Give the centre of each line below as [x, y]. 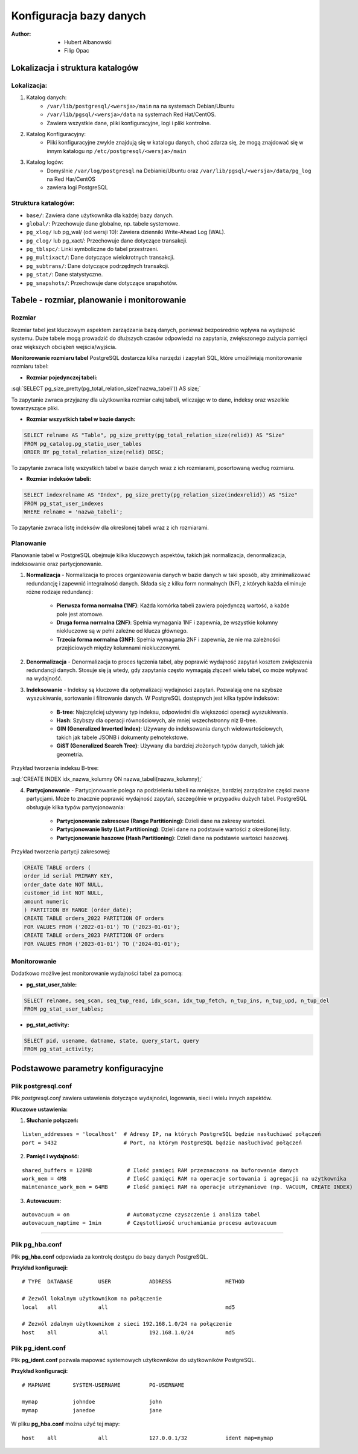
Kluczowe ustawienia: [40, 1109]
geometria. [70, 754]
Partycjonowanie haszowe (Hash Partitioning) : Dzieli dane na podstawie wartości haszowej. [173, 838]
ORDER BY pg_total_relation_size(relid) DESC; [94, 452]
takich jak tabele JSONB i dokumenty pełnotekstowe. [122, 737]
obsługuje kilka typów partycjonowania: [75, 807]
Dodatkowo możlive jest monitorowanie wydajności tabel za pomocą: [97, 973]
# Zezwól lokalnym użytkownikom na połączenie [92, 1299]
